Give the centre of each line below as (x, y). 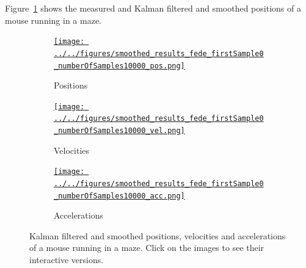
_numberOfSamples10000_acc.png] (119, 196)
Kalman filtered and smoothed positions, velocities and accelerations (158, 235)
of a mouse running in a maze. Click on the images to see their (147, 248)
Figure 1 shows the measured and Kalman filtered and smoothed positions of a (153, 8)
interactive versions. (67, 260)
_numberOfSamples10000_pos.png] (119, 66)
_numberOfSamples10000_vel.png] (119, 131)
